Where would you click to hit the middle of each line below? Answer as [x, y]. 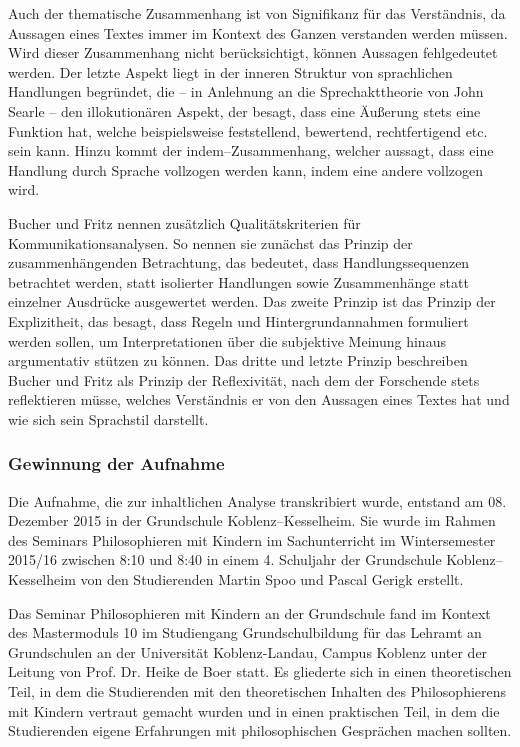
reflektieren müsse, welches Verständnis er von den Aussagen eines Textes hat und [259, 399]
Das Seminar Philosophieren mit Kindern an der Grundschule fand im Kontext [249, 612]
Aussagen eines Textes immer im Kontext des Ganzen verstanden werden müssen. [258, 32]
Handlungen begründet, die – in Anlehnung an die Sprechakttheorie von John [246, 91]
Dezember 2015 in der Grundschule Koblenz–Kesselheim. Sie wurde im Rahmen [252, 520]
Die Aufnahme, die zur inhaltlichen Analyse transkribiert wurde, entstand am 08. [257, 500]
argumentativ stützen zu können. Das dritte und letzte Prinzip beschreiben [238, 360]
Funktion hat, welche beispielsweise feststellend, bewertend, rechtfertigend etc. [248, 130]
